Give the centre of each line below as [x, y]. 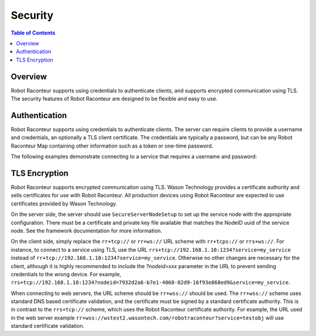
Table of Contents [33, 33]
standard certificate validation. [48, 326]
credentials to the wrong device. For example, [66, 274]
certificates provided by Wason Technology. [64, 203]
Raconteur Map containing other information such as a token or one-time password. [112, 146]
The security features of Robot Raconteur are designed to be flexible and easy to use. [114, 99]
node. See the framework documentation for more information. [87, 231]
